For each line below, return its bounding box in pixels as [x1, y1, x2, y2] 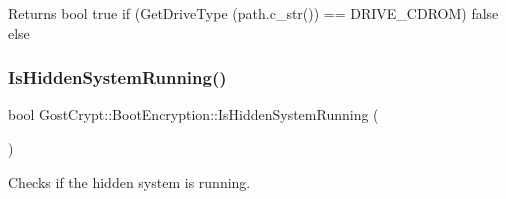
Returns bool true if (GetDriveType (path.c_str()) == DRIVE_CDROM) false [8, 3, 499, 23]
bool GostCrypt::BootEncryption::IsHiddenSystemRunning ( [8, 104, 379, 125]
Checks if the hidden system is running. [8, 171, 251, 192]
